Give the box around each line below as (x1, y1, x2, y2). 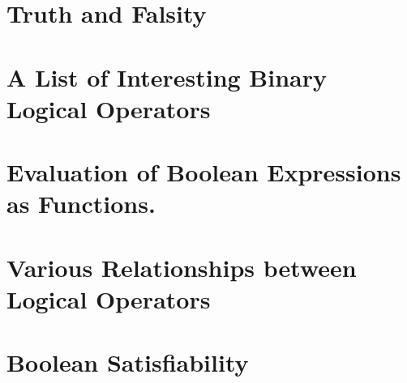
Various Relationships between (6, 250, 357, 283)
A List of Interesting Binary (6, 60, 327, 93)
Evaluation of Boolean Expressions (6, 155, 401, 189)
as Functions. (6, 187, 156, 220)
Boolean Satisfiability (6, 346, 249, 379)
